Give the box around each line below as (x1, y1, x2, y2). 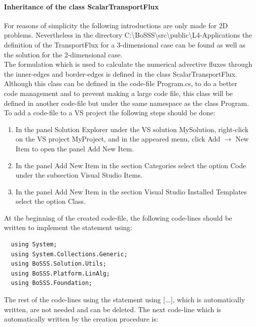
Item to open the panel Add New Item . (15, 143, 134, 153)
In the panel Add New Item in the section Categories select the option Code (15, 160, 246, 170)
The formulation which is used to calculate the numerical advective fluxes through (4, 59, 253, 69)
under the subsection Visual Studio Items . (15, 170, 143, 180)
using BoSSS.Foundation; (11, 280, 92, 287)
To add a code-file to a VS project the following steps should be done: (4, 107, 216, 118)
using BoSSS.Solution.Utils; (11, 260, 107, 268)
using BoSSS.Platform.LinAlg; (11, 270, 110, 277)
